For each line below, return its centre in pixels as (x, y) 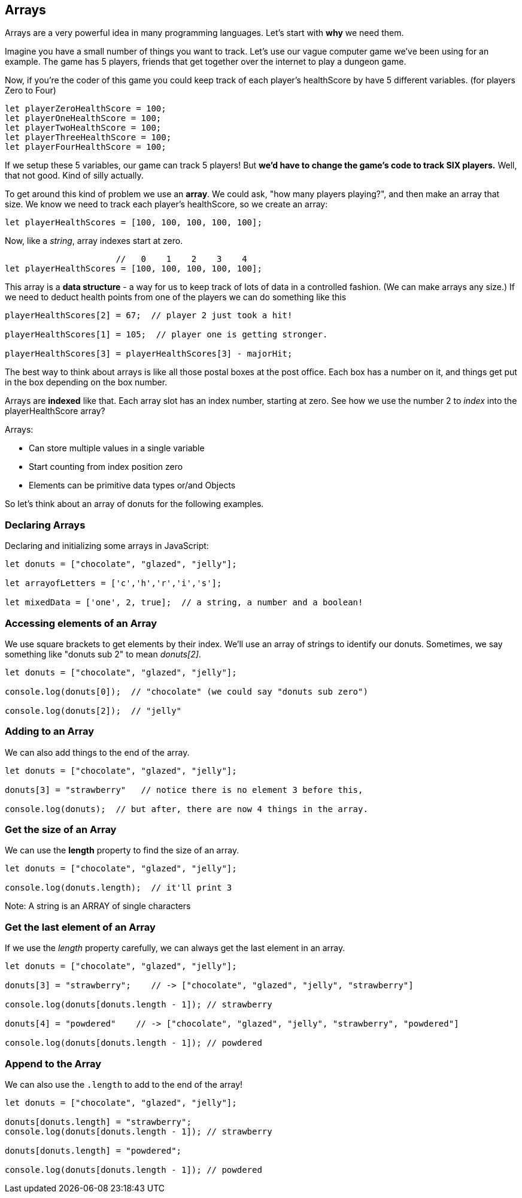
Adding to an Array (50, 731)
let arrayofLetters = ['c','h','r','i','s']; (113, 583)
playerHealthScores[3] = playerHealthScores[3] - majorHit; (149, 354)
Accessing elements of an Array (81, 623)
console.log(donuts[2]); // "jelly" (93, 710)
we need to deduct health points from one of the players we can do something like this (176, 297)
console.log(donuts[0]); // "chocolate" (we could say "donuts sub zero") (186, 691)
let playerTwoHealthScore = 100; (83, 128)
